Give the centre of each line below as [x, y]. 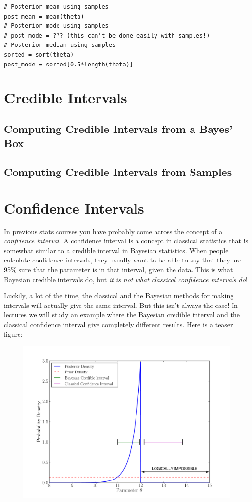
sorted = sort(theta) [39, 55]
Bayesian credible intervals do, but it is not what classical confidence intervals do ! [126, 279]
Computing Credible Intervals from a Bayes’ [118, 128]
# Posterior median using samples [60, 45]
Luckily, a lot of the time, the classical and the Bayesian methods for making [119, 295]
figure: [13, 334]
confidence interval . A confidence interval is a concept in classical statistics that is [126, 241]
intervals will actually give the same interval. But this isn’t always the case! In [121, 305]
